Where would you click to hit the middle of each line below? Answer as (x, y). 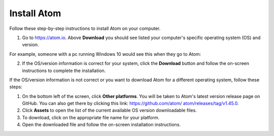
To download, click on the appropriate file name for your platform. (91, 117)
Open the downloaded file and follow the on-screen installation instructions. (101, 125)
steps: (16, 87)
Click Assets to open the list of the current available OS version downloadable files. (110, 110)
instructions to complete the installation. (64, 71)
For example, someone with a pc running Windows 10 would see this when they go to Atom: (105, 54)
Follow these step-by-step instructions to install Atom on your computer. (85, 28)
